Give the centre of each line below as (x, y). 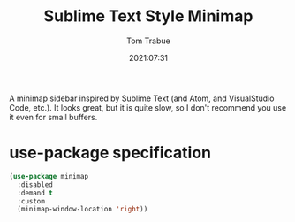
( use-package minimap (49, 176)
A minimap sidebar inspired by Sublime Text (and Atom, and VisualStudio (142, 98)
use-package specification (110, 153)
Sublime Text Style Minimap (148, 16)
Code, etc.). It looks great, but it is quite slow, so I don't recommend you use (148, 107)
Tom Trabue (148, 41)
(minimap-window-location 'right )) (83, 210)
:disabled (35, 184)
